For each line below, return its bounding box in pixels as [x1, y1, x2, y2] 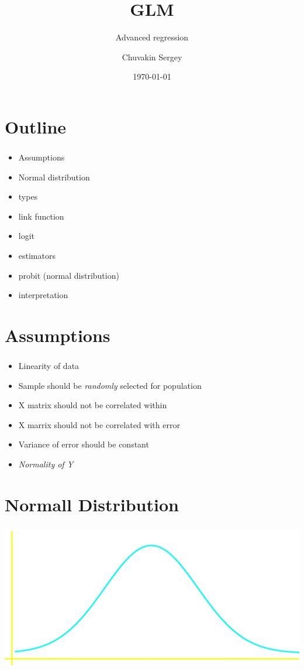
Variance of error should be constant [18, 438, 149, 450]
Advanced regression [115, 31, 189, 43]
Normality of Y [18, 458, 74, 470]
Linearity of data [18, 360, 80, 372]
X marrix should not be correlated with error [18, 418, 180, 430]
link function [18, 210, 64, 222]
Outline [5, 114, 67, 138]
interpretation [18, 289, 68, 301]
